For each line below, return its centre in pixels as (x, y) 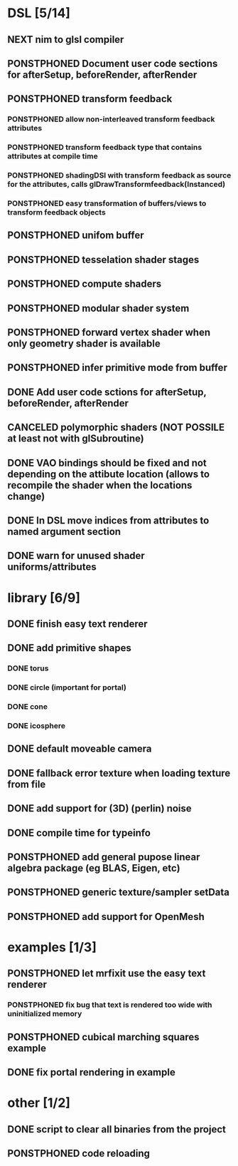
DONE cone (28, 707)
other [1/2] (39, 1103)
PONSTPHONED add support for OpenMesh (106, 917)
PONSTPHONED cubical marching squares (103, 1037)
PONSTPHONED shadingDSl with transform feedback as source (119, 175)
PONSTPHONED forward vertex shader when (109, 332)
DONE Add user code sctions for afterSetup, (107, 392)
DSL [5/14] (39, 13)
